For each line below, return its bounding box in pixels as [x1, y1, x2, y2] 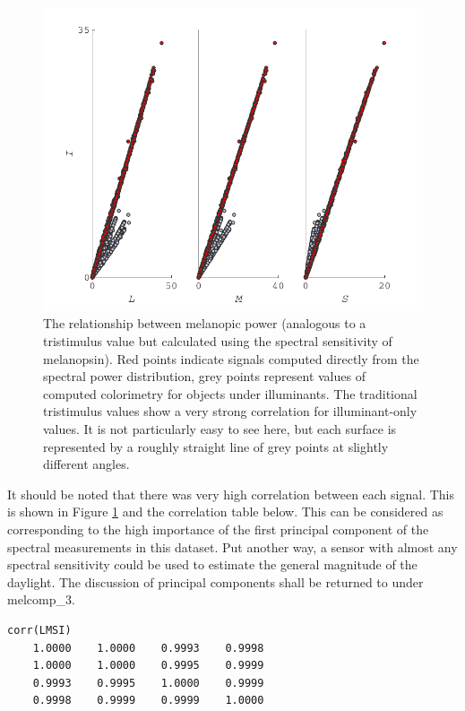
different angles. [43, 455, 130, 473]
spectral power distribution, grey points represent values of [43, 367, 366, 386]
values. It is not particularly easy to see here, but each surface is [43, 420, 397, 438]
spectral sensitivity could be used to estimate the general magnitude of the [7, 555, 418, 574]
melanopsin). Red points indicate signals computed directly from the [43, 349, 419, 368]
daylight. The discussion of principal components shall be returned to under [7, 572, 424, 591]
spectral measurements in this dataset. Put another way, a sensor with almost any [7, 537, 458, 556]
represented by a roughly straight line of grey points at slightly [43, 437, 389, 455]
